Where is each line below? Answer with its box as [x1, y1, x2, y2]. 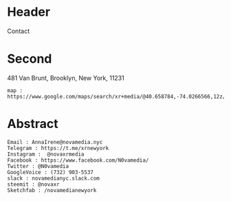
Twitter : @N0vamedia [7, 162, 69, 169]
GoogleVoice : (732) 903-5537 [7, 169, 94, 176]
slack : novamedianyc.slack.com [7, 175, 100, 182]
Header [7, 4, 50, 20]
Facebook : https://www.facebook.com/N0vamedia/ [7, 156, 149, 164]
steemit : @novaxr [7, 180, 60, 188]
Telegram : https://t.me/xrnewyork [7, 145, 109, 151]
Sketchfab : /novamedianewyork [7, 187, 97, 193]
